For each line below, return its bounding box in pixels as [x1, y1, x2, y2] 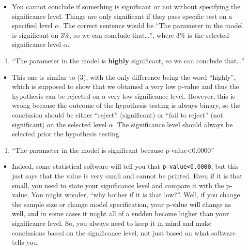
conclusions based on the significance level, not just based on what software [12, 227, 236, 237]
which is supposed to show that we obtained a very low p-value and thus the [12, 81, 239, 91]
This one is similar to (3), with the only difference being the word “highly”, [12, 72, 236, 82]
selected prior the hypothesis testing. [12, 129, 121, 139]
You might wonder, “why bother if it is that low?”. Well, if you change [31, 190, 240, 200]
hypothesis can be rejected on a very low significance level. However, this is [12, 90, 235, 101]
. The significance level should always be [113, 119, 233, 129]
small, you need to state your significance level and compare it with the [12, 180, 224, 190]
